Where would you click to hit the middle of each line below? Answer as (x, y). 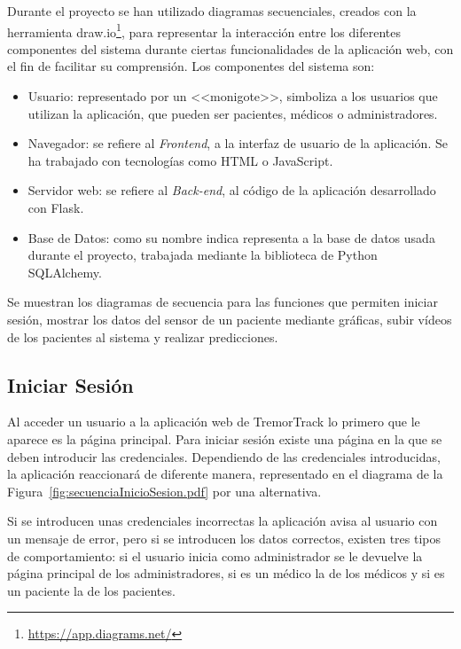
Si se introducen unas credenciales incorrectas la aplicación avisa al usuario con (223, 521)
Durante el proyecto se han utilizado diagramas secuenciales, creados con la (212, 11)
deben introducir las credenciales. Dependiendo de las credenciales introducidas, (224, 456)
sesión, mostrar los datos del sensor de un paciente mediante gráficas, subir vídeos (230, 319)
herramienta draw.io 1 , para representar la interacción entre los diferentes (204, 30)
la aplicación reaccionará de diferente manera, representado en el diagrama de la (225, 474)
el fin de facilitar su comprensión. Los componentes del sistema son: (191, 66)
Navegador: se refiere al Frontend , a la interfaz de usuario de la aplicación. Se (238, 143)
